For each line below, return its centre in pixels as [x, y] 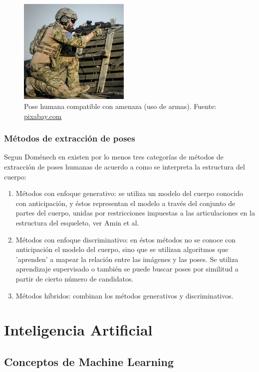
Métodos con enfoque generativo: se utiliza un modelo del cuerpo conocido [129, 193]
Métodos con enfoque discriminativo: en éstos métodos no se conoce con [126, 239]
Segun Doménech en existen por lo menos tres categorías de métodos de [114, 157]
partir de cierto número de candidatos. [75, 278]
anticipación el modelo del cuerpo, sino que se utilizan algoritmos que [122, 249]
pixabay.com [43, 116]
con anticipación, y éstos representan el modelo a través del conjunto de [126, 203]
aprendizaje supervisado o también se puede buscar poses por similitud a [127, 269]
